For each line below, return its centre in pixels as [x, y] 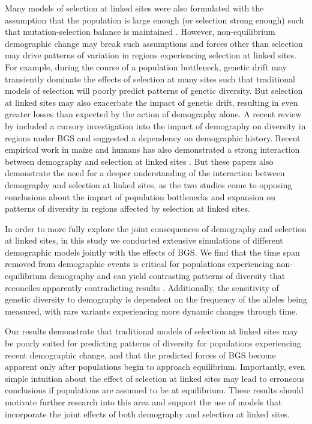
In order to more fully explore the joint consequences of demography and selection [156, 228]
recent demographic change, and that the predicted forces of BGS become [140, 355]
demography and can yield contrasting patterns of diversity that [167, 276]
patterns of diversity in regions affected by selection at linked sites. [127, 208]
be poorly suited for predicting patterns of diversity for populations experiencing [153, 343]
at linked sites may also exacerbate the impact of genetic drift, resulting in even [151, 102]
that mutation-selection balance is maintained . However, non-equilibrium [140, 32]
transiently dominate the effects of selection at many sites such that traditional [150, 78]
